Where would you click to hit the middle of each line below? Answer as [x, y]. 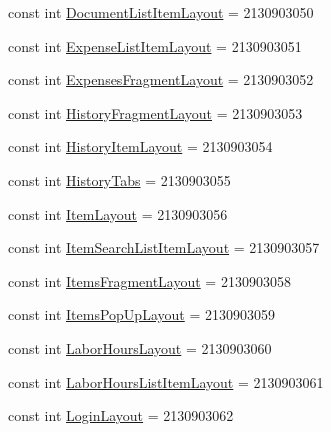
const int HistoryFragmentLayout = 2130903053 [155, 112]
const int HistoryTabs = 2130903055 [119, 179]
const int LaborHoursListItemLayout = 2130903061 [166, 381]
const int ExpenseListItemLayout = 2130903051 [155, 45]
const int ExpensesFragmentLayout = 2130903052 [161, 79]
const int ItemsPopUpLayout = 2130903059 [141, 314]
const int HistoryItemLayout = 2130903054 [140, 146]
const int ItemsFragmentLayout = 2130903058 [149, 280]
